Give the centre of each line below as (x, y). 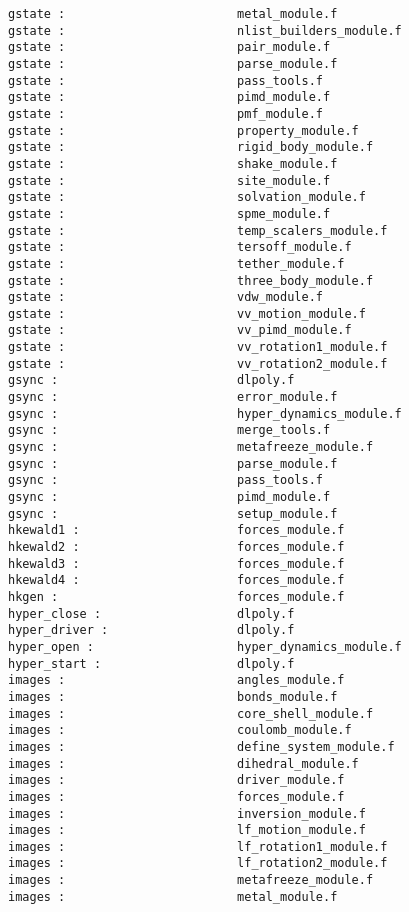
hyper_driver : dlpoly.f (151, 630)
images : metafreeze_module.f (191, 880)
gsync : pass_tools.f (165, 480)
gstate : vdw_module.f (165, 297)
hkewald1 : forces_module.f (176, 530)
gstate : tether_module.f (176, 263)
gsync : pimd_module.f (169, 497)
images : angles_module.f (176, 680)
